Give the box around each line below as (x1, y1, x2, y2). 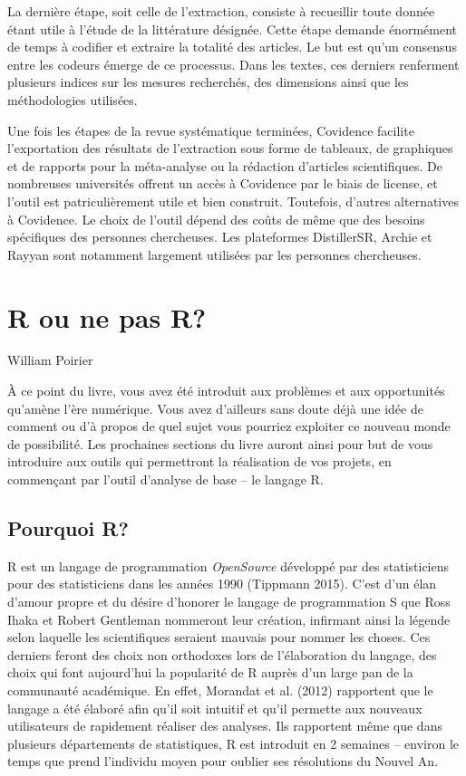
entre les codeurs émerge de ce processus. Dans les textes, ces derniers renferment (7, 54, 460, 73)
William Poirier (7, 350, 93, 369)
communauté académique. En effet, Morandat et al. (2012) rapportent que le (7, 680, 433, 699)
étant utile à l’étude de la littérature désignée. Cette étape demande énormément (7, 19, 457, 38)
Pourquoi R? (7, 513, 129, 541)
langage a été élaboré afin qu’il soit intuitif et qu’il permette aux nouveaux (7, 698, 422, 717)
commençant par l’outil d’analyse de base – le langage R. (7, 470, 324, 488)
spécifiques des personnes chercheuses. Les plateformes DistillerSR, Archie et (7, 227, 432, 246)
